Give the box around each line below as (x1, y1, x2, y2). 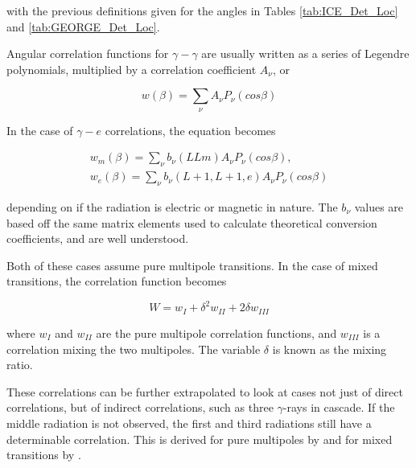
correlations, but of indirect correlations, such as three (6, 399, 274, 416)
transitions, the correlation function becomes (6, 273, 227, 289)
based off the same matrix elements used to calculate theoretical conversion (6, 214, 377, 231)
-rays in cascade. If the (282, 399, 395, 416)
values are (354, 199, 404, 216)
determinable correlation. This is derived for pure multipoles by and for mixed (6, 430, 393, 447)
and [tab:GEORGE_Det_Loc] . (6, 18, 160, 35)
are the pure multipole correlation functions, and (96, 324, 337, 341)
